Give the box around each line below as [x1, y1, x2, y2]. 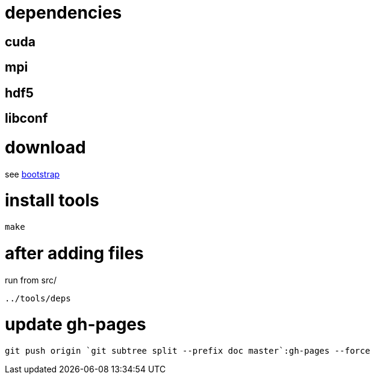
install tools [5, 190, 99, 211]
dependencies [5, 2, 122, 23]
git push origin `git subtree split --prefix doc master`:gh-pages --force [5, 346, 370, 356]
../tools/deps [5, 293, 71, 303]
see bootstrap [5, 168, 60, 179]
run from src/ [5, 274, 57, 285]
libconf [5, 111, 48, 126]
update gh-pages [5, 314, 146, 335]
